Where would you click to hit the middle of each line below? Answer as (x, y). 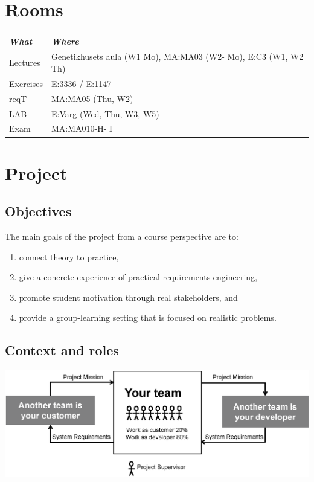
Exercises (26, 83)
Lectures (25, 63)
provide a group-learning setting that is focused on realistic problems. (148, 317)
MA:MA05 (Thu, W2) (92, 98)
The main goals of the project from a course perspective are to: (122, 236)
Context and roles (62, 350)
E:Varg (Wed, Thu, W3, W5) (105, 113)
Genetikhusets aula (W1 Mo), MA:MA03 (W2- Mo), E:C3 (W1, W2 (178, 56)
